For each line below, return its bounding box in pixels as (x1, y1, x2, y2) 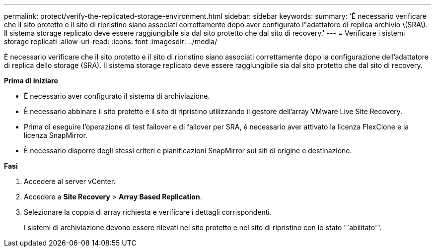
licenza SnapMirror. (24, 131, 87, 139)
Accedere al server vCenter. (24, 177, 116, 186)
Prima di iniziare (4, 76, 58, 85)
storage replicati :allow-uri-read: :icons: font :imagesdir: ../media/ (4, 37, 217, 46)
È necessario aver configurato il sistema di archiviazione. (24, 92, 210, 100)
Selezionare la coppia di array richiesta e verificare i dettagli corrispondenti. (24, 208, 272, 216)
